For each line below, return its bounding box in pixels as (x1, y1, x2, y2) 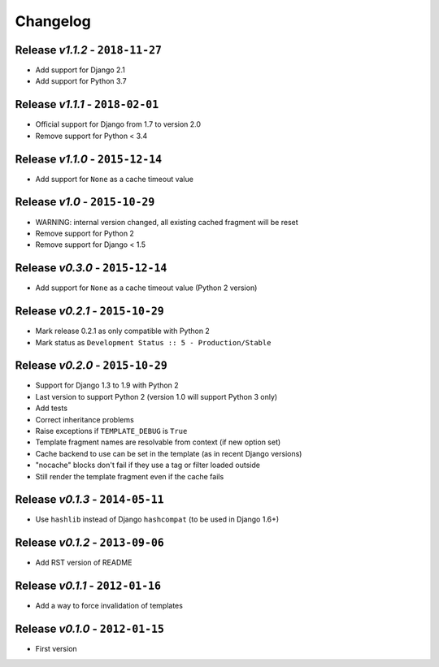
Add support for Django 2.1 (35, 65, 125, 75)
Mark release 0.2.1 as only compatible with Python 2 (35, 326, 211, 336)
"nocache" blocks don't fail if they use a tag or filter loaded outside (35, 460, 260, 470)
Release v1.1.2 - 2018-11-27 (15, 43, 163, 57)
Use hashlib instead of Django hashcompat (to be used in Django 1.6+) (35, 514, 280, 524)
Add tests (35, 403, 68, 414)
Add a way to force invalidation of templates (35, 601, 183, 611)
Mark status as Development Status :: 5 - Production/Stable (35, 337, 272, 347)
